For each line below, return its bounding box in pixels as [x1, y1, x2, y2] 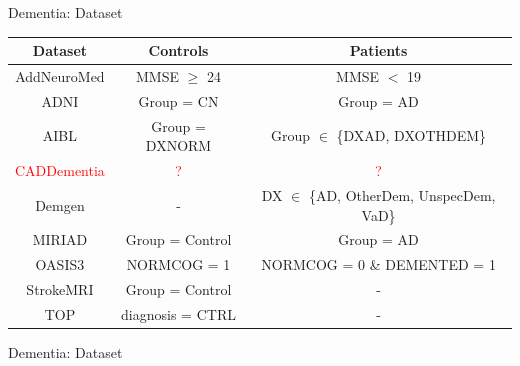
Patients [349, 40, 408, 61]
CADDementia [15, 160, 105, 181]
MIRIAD [32, 229, 88, 250]
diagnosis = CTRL [121, 303, 236, 324]
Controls [148, 40, 209, 61]
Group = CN [138, 90, 219, 111]
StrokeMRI [26, 279, 94, 300]
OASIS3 [35, 254, 85, 275]
